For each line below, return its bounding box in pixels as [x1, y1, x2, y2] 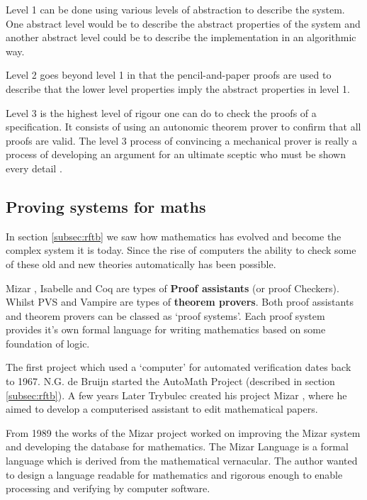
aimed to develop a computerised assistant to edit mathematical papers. [6, 401, 318, 416]
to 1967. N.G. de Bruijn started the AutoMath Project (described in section [6, 374, 335, 389]
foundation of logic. [6, 335, 90, 350]
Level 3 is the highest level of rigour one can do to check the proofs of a [6, 105, 317, 120]
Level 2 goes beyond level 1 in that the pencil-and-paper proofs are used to [6, 67, 332, 82]
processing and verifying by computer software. [6, 481, 210, 496]
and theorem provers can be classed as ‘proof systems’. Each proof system [6, 308, 325, 323]
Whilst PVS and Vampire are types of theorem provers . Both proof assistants [6, 294, 354, 309]
